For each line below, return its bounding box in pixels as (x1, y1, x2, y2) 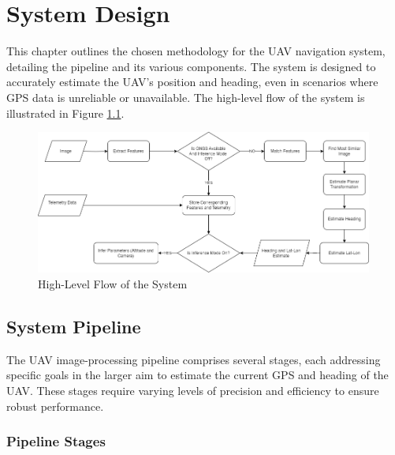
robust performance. (6, 397, 104, 414)
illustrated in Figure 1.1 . (6, 104, 125, 121)
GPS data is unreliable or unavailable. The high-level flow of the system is (6, 88, 365, 105)
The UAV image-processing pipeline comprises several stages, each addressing (6, 351, 381, 367)
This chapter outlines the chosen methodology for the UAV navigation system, (6, 43, 386, 59)
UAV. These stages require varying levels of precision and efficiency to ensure (6, 382, 379, 398)
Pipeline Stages (6, 431, 106, 451)
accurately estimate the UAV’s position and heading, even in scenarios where (6, 73, 378, 90)
